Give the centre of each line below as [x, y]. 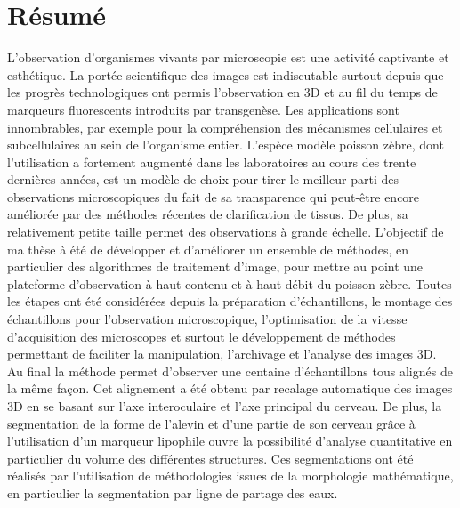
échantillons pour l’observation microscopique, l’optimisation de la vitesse [207, 319]
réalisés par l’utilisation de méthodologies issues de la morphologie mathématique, [230, 476]
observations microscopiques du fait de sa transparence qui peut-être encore [214, 196]
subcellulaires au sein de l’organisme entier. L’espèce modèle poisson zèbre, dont [226, 145]
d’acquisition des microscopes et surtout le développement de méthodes [202, 336]
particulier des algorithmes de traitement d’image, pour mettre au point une [215, 266]
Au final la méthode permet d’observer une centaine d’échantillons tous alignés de [230, 371]
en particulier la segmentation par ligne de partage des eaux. [173, 492]
